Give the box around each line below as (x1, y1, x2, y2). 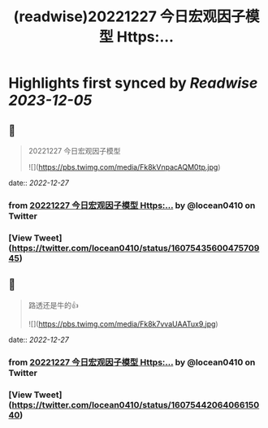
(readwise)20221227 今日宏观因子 (13, 7, 246, 26)
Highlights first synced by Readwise (8, 74, 258, 93)
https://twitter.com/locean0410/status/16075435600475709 (11, 242, 260, 253)
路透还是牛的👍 (28, 300, 79, 309)
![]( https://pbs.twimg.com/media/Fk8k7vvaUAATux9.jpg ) (28, 318, 218, 329)
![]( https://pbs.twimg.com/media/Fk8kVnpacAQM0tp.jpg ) (28, 162, 221, 171)
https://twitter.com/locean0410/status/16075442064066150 (11, 399, 260, 410)
